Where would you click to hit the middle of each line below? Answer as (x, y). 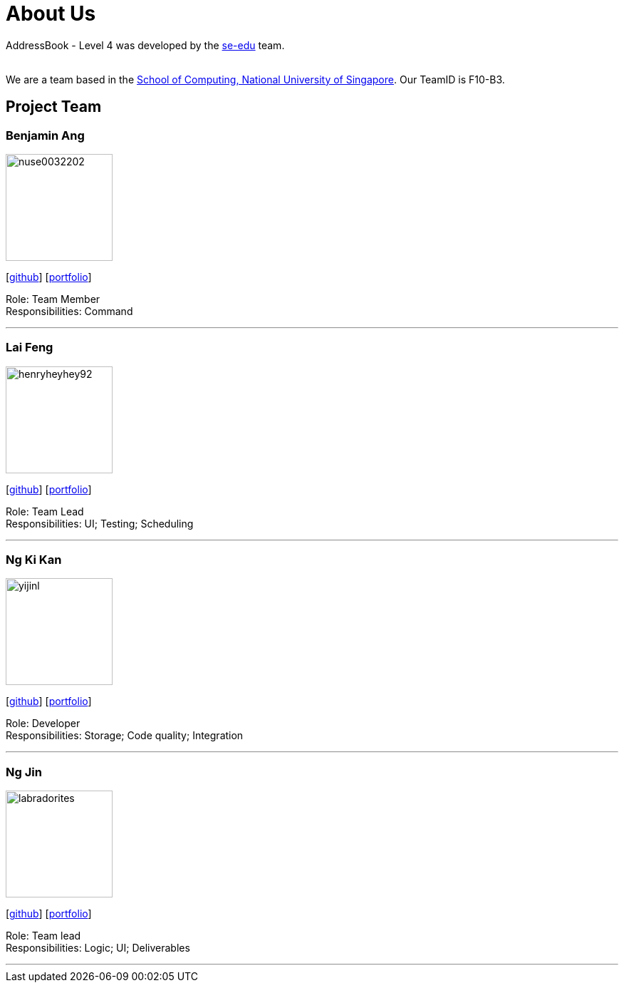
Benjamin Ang (45, 135)
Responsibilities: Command (69, 311)
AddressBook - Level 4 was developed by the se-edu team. (145, 45)
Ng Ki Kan (34, 560)
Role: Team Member (53, 299)
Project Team (54, 107)
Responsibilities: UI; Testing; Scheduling (100, 523)
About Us (51, 14)
